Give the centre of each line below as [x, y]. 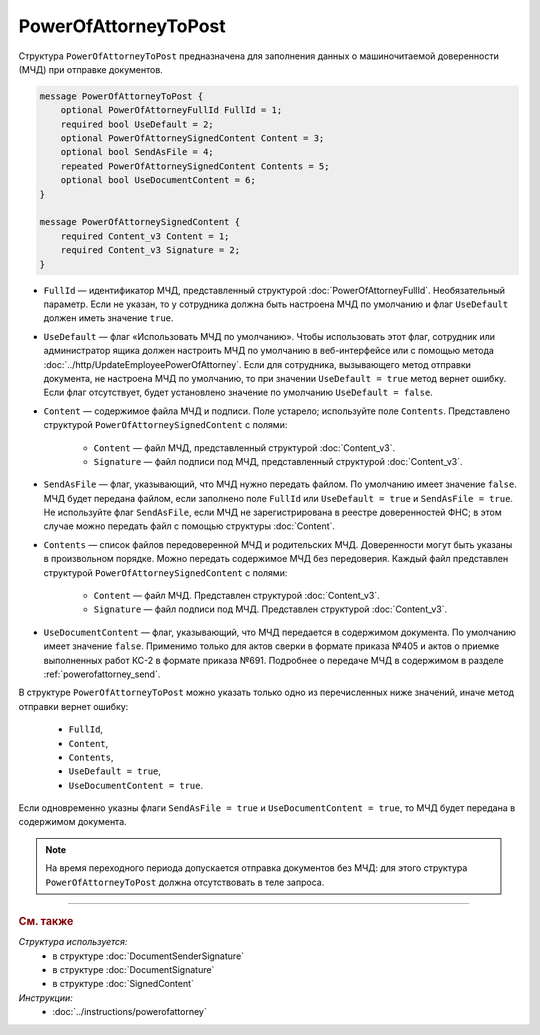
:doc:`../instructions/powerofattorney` [129, 1012]
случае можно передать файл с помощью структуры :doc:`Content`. [189, 526]
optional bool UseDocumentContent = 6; [158, 180]
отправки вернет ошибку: [73, 706]
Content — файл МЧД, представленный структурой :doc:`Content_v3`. [244, 447]
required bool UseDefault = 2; [137, 124]
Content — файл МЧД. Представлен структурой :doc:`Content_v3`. [236, 596]
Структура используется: [73, 942]
